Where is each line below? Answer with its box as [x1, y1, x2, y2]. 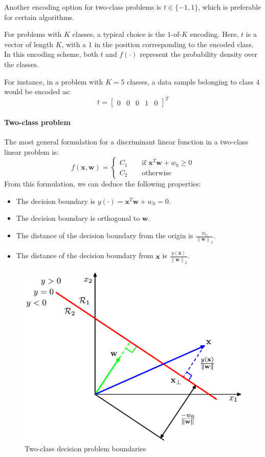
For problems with [4, 29, 62, 39]
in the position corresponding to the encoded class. [94, 38, 254, 49]
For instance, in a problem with [4, 76, 103, 87]
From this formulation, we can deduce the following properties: [4, 178, 201, 189]
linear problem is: [4, 146, 59, 157]
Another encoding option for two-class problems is [4, 2, 162, 12]
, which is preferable [198, 2, 261, 12]
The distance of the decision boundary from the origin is [16, 230, 193, 241]
